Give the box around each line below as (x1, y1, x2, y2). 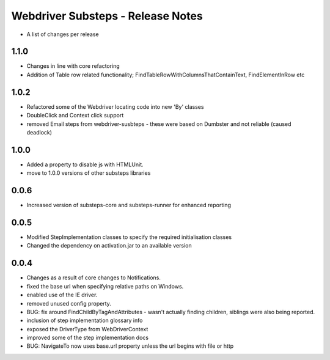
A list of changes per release (26, 31, 99, 38)
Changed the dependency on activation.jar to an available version (26, 242, 192, 249)
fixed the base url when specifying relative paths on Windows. (26, 282, 184, 290)
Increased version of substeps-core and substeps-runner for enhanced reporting (26, 202, 232, 209)
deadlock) (26, 128, 52, 136)
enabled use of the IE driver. (26, 291, 98, 299)
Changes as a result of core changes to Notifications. (26, 274, 161, 281)
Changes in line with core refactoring (26, 62, 120, 70)
